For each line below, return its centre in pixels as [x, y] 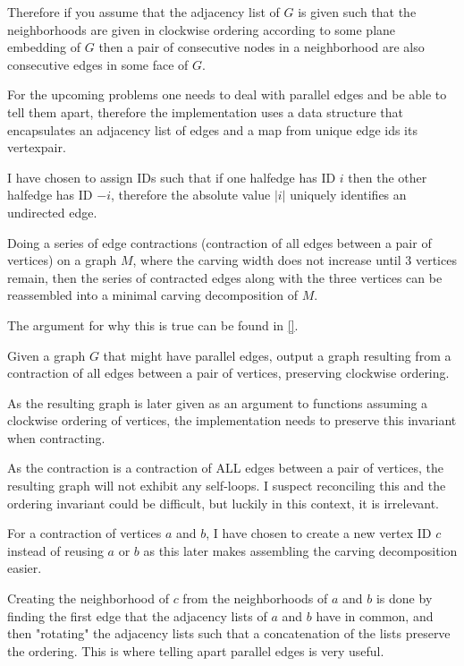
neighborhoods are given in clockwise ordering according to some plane [202, 29]
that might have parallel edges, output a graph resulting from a [277, 355]
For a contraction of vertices [84, 533]
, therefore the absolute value [190, 195]
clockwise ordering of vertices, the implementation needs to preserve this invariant [232, 420]
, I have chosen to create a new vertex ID [319, 533]
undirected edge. [52, 212]
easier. [25, 568]
